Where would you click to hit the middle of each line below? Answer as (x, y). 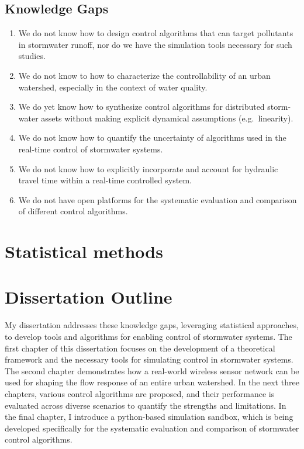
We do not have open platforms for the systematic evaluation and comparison (158, 199)
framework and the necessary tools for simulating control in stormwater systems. (149, 359)
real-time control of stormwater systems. (91, 149)
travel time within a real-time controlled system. (105, 180)
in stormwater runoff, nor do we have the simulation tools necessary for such (155, 44)
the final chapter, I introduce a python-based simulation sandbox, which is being (149, 417)
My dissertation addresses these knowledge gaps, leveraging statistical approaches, (152, 325)
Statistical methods (84, 251)
